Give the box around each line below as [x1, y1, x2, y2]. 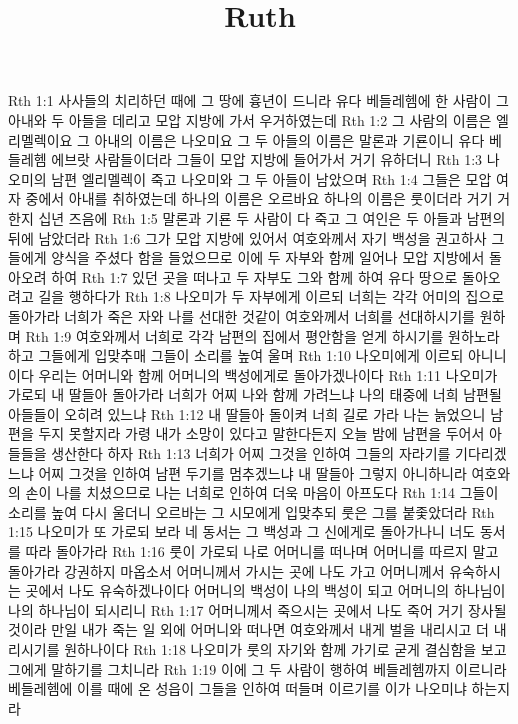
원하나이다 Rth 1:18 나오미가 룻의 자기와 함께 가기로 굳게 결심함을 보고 [64, 639, 507, 659]
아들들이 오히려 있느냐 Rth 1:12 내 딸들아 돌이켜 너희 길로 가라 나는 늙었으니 [8, 403, 486, 424]
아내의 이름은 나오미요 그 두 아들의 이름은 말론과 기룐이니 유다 [94, 129, 485, 150]
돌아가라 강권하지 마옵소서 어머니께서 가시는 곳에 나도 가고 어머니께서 [8, 560, 445, 581]
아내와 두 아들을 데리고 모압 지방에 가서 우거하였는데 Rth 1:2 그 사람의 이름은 [8, 109, 492, 130]
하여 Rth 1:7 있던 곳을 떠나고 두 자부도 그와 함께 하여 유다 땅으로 [51, 266, 458, 287]
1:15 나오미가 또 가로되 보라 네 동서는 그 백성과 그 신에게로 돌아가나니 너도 [8, 521, 476, 542]
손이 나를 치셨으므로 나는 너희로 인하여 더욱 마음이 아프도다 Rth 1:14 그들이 [25, 482, 499, 503]
